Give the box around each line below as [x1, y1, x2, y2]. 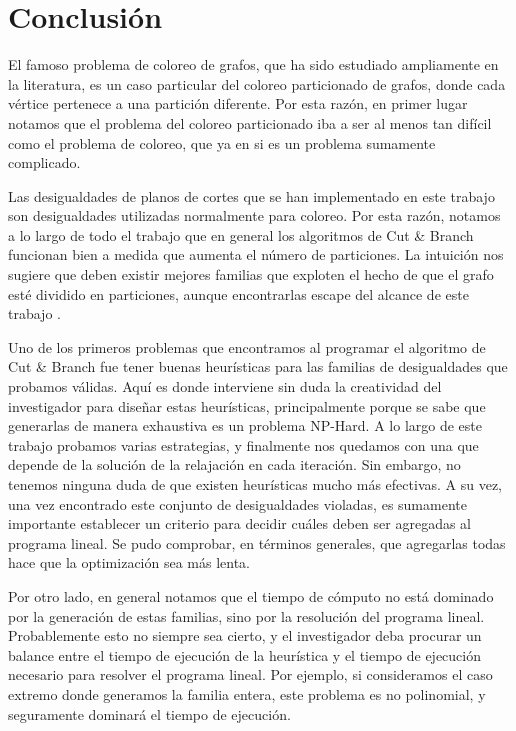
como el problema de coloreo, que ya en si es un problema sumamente [8, 132, 436, 153]
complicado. [8, 152, 81, 173]
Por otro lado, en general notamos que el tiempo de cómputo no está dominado [8, 585, 494, 606]
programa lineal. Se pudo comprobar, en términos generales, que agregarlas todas [8, 532, 506, 553]
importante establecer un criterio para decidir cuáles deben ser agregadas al [8, 513, 471, 534]
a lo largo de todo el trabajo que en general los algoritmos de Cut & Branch [8, 224, 474, 245]
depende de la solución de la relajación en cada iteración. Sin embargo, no [8, 454, 461, 475]
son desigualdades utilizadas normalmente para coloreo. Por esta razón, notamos [8, 205, 501, 226]
